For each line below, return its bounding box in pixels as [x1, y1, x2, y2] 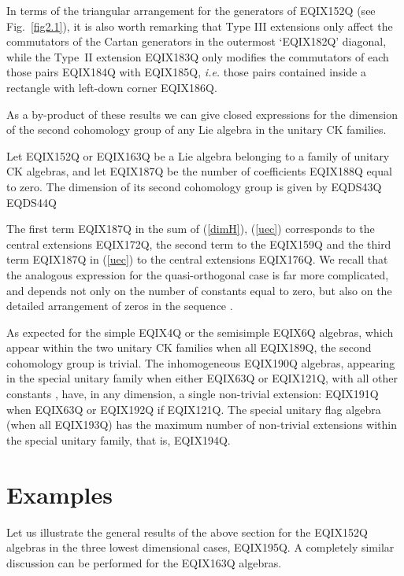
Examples [6, 478, 113, 510]
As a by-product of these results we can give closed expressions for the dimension [6, 105, 398, 122]
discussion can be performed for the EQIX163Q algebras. [6, 554, 282, 570]
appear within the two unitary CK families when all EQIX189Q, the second [6, 339, 372, 356]
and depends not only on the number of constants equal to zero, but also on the [6, 282, 392, 298]
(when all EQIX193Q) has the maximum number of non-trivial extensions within [6, 416, 397, 433]
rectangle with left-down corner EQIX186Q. [6, 79, 217, 95]
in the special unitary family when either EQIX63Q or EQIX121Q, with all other [6, 370, 398, 386]
